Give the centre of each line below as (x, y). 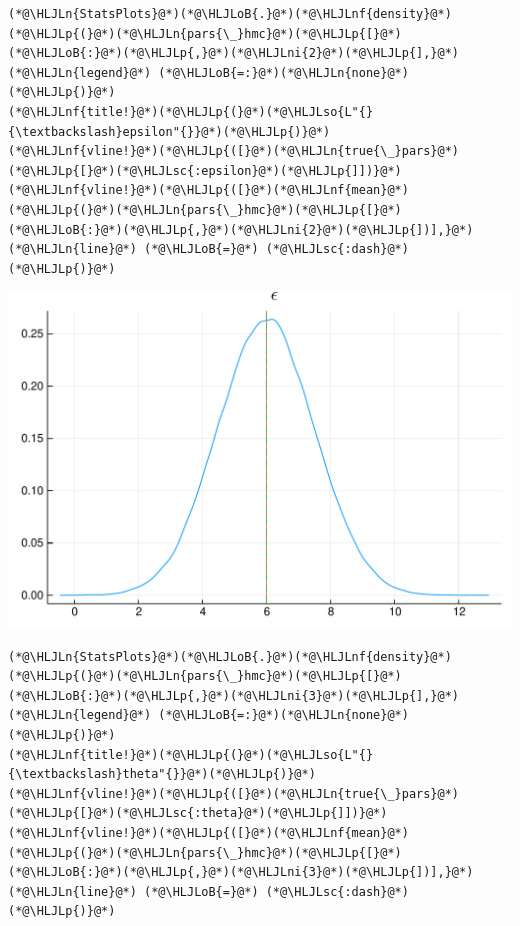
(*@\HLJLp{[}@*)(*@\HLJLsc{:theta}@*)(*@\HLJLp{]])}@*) (198, 813)
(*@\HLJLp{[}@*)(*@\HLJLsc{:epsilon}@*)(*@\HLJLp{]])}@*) (205, 170)
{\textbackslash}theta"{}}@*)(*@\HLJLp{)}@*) (162, 774)
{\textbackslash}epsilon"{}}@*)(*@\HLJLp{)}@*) (169, 131)
